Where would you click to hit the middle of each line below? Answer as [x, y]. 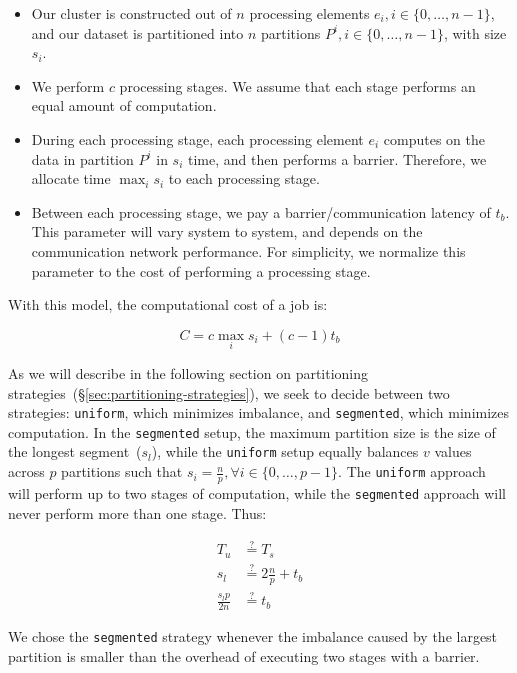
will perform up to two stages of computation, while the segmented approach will [257, 492]
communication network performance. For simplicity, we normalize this [248, 250]
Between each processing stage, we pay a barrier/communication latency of [261, 211]
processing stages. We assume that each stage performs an [297, 85]
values [453, 451]
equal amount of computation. [124, 105]
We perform [68, 85]
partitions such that [122, 471]
